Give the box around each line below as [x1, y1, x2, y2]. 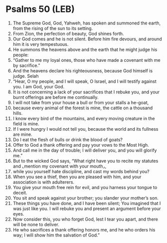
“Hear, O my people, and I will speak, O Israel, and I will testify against [12, 78, 157, 84]
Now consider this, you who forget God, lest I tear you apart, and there [12, 216, 159, 222]
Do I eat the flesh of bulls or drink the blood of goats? [12, 136, 123, 143]
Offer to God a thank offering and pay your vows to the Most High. [12, 142, 149, 148]
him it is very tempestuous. [12, 41, 69, 47]
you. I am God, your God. [12, 83, 65, 89]
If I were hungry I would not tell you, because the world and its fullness [12, 126, 159, 132]
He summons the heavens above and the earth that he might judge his [12, 46, 158, 52]
